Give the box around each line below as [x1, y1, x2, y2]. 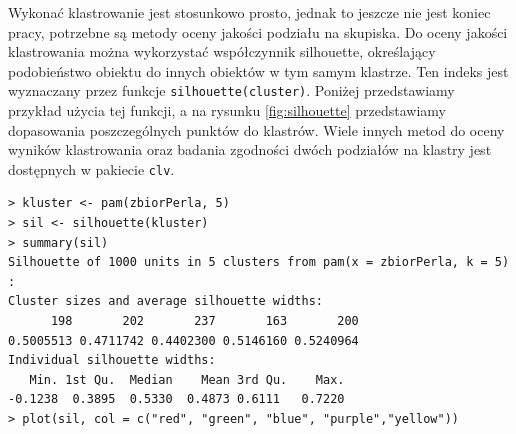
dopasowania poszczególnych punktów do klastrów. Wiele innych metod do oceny [8, 119, 505, 140]
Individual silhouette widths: [8, 353, 216, 368]
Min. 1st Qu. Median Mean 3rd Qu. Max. [29, 372, 345, 387]
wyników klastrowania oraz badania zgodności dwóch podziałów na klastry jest [8, 139, 492, 160]
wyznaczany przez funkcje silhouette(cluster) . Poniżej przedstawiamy [8, 80, 455, 101]
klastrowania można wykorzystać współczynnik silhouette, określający [8, 41, 436, 62]
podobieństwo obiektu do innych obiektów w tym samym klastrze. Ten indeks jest [8, 60, 509, 81]
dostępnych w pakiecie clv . [8, 158, 175, 179]
